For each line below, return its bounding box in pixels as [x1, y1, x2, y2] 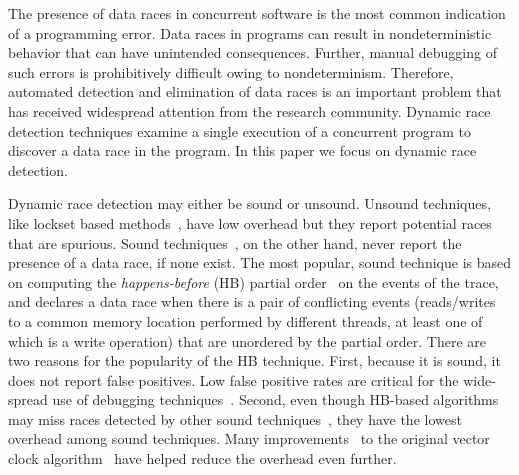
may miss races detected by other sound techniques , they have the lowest [8, 408, 462, 429]
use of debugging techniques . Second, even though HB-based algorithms [52, 389, 499, 410]
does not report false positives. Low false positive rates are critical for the [8, 369, 459, 390]
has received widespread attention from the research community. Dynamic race [8, 100, 491, 121]
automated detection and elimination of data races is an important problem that [8, 81, 502, 102]
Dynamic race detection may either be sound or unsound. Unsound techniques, [8, 193, 491, 214]
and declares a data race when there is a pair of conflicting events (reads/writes [8, 291, 496, 312]
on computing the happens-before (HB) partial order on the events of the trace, [8, 271, 499, 292]
